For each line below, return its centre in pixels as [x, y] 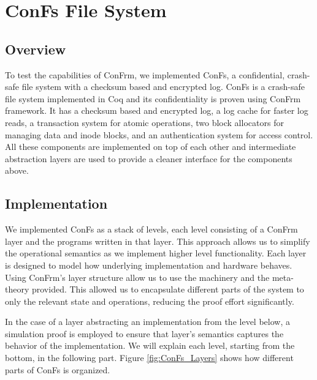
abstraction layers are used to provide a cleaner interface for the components [149, 158]
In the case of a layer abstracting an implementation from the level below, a [147, 322]
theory [17, 289]
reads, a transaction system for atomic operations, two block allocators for [144, 122]
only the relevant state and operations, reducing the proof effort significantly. [150, 301]
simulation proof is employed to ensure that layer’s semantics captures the [144, 333]
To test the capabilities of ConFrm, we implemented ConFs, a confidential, [145, 74]
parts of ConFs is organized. [58, 369]
